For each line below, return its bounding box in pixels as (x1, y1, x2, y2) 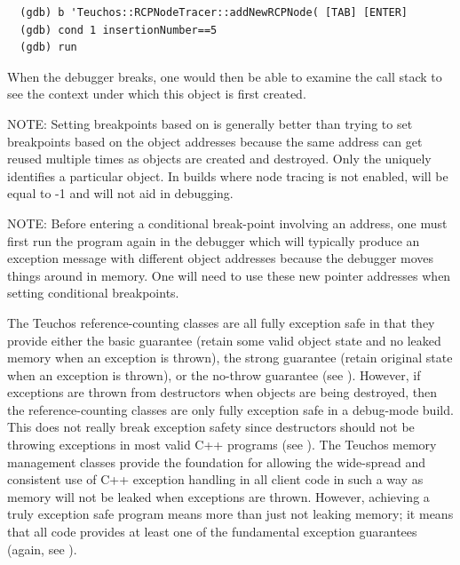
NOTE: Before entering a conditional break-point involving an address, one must (7, 213, 448, 232)
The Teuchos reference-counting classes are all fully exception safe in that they (7, 313, 435, 331)
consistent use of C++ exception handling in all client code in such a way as (7, 470, 424, 489)
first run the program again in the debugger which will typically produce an (7, 231, 420, 250)
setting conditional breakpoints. (7, 283, 179, 302)
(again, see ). (7, 539, 77, 558)
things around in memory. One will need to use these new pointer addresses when (7, 266, 451, 284)
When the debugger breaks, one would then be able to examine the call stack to (7, 67, 442, 85)
